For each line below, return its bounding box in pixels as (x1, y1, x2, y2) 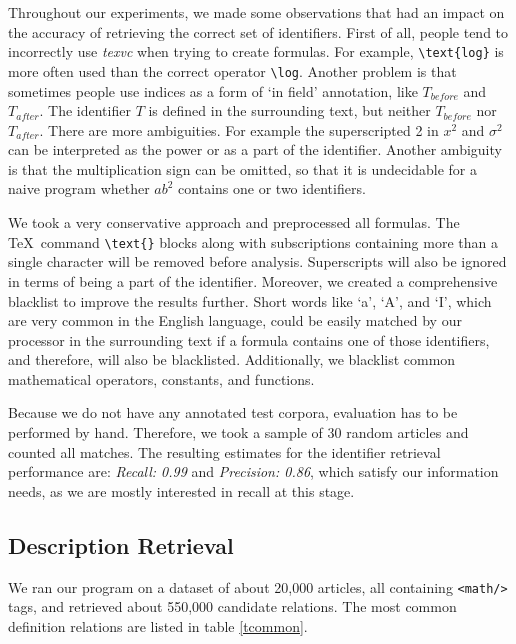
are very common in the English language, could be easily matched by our (8, 310, 462, 331)
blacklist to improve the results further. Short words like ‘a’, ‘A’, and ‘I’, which (8, 290, 492, 311)
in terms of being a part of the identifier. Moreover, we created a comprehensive (8, 270, 498, 291)
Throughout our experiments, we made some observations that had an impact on (8, 2, 505, 22)
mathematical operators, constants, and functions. (8, 368, 315, 389)
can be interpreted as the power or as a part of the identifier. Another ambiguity (8, 139, 502, 160)
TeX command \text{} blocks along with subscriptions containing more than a (8, 231, 498, 252)
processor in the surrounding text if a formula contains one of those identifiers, (8, 329, 490, 350)
